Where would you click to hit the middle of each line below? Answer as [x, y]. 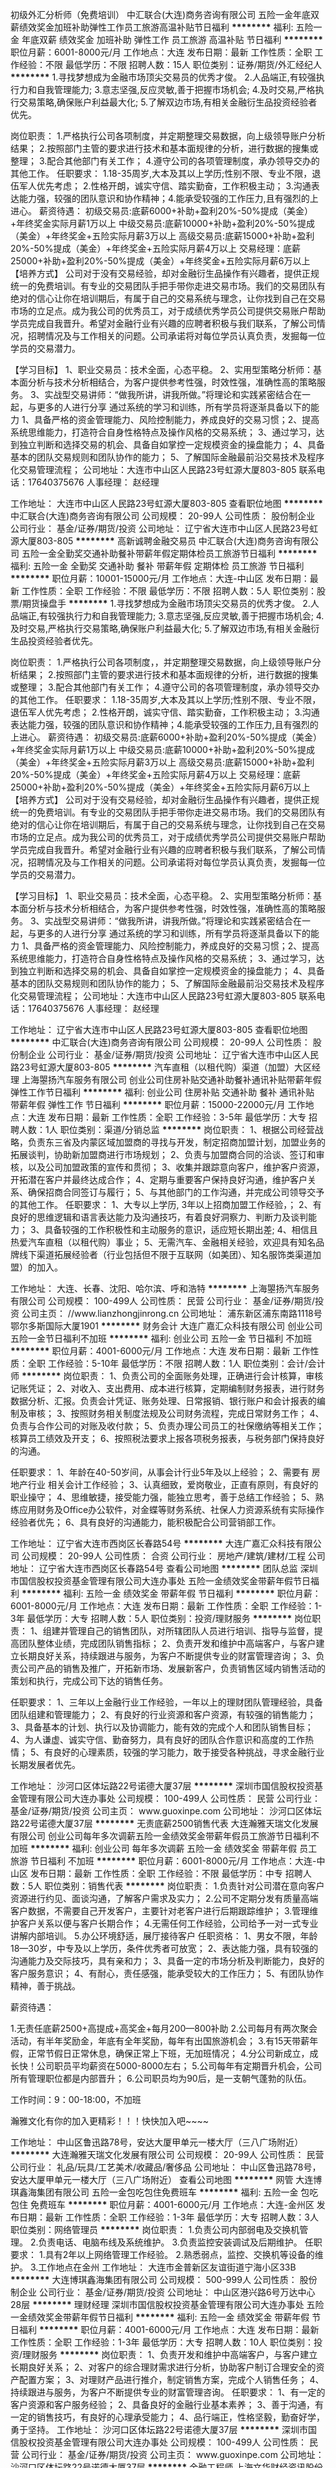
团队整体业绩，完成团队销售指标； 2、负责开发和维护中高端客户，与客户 [167, 1643]
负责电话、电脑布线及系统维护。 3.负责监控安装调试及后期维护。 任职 [180, 2242]
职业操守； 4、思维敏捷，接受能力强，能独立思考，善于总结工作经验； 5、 [163, 1497]
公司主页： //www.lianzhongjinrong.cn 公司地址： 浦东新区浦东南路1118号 [172, 1313]
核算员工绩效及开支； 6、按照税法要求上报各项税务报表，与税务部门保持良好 [167, 1438]
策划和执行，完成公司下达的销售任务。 [89, 1681]
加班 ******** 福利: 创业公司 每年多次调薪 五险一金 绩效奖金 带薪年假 [154, 1848]
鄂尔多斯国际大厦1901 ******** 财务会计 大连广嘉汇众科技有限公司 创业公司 [166, 1326]
